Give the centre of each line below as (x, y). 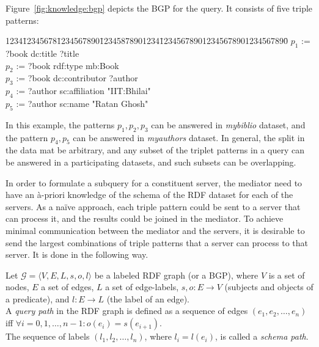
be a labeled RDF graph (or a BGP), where (176, 275)
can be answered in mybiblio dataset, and (228, 124)
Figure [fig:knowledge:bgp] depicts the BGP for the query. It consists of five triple (159, 8)
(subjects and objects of (269, 287)
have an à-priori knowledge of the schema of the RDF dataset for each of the (149, 195)
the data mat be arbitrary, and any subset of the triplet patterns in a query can (155, 150)
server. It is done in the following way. (77, 254)
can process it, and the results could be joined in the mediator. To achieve (145, 218)
